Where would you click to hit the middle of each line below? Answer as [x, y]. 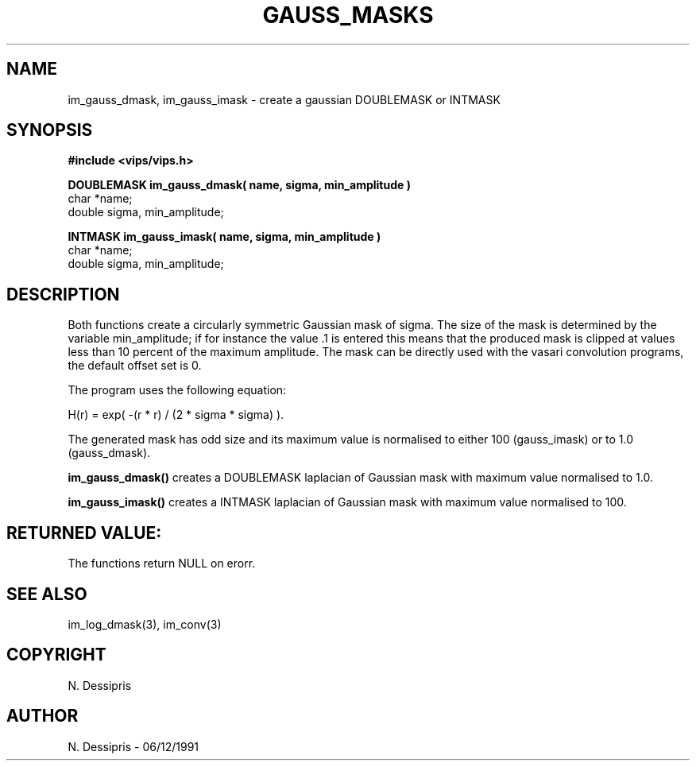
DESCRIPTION [63, 294]
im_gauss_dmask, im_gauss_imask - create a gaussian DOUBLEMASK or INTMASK [284, 99]
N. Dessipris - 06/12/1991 [133, 746]
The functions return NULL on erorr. [162, 564]
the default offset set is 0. [135, 366]
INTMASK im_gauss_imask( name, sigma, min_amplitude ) [224, 237]
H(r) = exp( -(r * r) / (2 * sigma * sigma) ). [176, 415]
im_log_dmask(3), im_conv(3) [145, 624]
